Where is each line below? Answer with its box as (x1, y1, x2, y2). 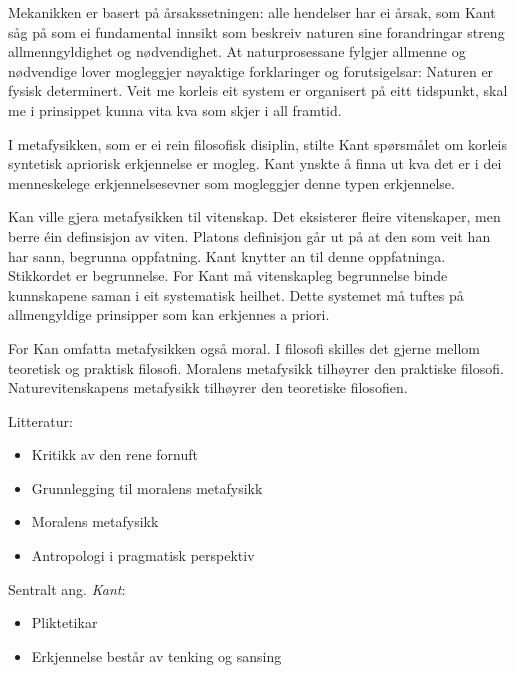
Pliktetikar (31, 612, 98, 633)
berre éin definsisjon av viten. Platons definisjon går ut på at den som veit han (8, 225, 491, 246)
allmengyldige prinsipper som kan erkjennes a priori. (8, 304, 330, 325)
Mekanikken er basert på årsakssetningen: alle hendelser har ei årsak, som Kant (8, 2, 496, 22)
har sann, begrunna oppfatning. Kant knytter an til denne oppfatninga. (8, 245, 446, 266)
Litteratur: (8, 410, 73, 431)
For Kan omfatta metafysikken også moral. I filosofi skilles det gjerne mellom (8, 337, 481, 358)
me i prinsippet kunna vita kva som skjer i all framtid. (8, 99, 342, 120)
